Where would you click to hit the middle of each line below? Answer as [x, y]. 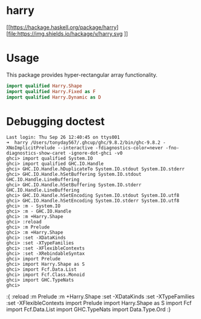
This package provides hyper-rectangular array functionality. [82, 75]
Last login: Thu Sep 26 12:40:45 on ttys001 [63, 137]
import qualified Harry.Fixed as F [51, 91]
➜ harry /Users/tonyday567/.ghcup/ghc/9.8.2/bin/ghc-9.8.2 [84, 143]
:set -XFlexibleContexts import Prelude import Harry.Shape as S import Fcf [99, 303]
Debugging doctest [56, 121]
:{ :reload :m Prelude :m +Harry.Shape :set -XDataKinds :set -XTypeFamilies [101, 297]
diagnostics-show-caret [36, 153]
